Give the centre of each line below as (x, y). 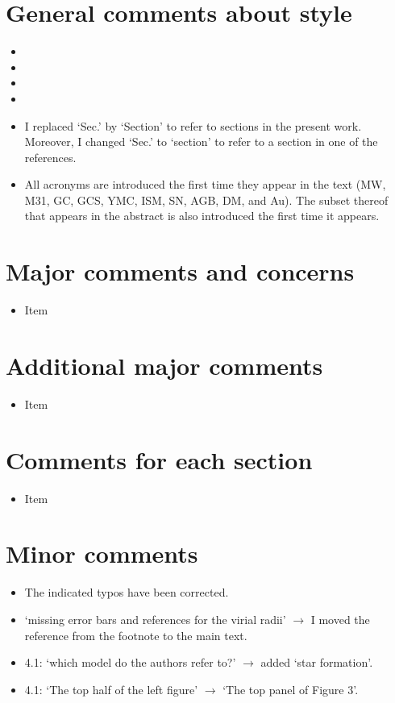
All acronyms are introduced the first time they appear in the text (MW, (205, 184)
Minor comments (102, 553)
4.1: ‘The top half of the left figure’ (111, 689)
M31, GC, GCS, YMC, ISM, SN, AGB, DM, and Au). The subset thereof (206, 200)
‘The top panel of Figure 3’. (291, 689)
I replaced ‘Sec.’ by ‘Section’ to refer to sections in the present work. (193, 125)
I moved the (340, 619)
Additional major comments (164, 365)
